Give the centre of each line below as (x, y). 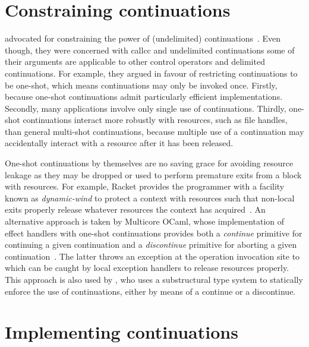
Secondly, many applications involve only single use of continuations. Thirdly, (146, 108)
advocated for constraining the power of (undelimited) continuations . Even (143, 38)
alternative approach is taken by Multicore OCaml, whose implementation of (145, 221)
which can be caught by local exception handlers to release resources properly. (147, 268)
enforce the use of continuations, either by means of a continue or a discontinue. (150, 291)
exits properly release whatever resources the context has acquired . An (135, 209)
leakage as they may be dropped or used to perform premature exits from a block (153, 174)
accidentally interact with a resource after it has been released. (119, 143)
